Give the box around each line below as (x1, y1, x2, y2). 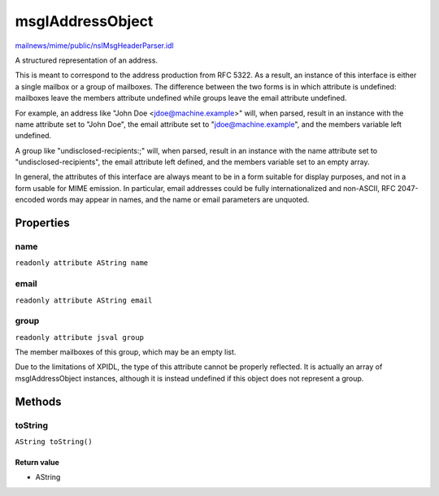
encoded (15, 195, 46, 205)
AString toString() (15, 437, 93, 446)
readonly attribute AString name (15, 259, 149, 268)
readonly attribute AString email (15, 295, 153, 305)
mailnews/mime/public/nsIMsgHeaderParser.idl (15, 41, 174, 50)
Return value (15, 458, 60, 467)
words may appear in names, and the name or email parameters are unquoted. (46, 195, 310, 205)
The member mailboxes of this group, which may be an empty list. (15, 347, 237, 357)
